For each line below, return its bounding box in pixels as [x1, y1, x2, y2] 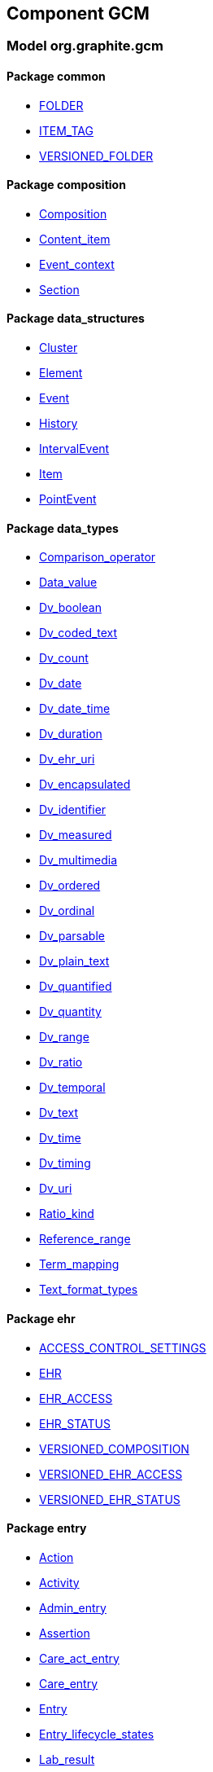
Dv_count [39, 651, 89, 666]
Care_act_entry [39, 1651, 120, 1665]
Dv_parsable [39, 929, 105, 943]
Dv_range [39, 1030, 89, 1044]
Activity [39, 1575, 80, 1590]
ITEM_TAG [39, 123, 93, 138]
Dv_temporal [39, 1080, 106, 1095]
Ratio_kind [39, 1207, 94, 1221]
